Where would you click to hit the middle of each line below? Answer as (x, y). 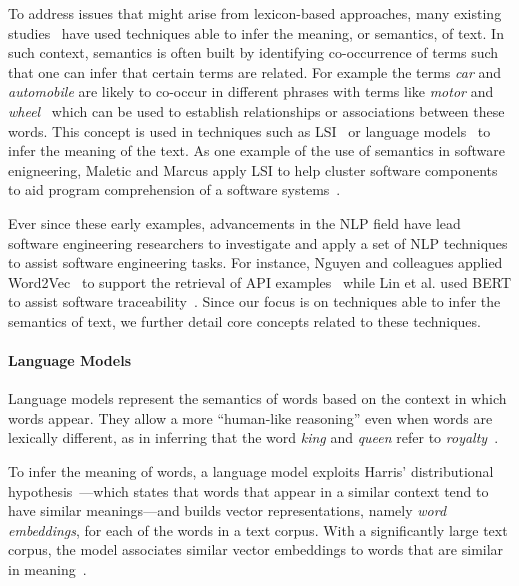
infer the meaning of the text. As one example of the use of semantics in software (257, 150)
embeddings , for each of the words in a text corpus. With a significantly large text (258, 529)
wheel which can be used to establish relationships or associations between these (256, 110)
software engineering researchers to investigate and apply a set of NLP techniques (258, 242)
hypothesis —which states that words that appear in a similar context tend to (248, 490)
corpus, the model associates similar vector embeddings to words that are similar (256, 549)
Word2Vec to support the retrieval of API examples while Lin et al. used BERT (260, 281)
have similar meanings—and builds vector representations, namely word (227, 510)
